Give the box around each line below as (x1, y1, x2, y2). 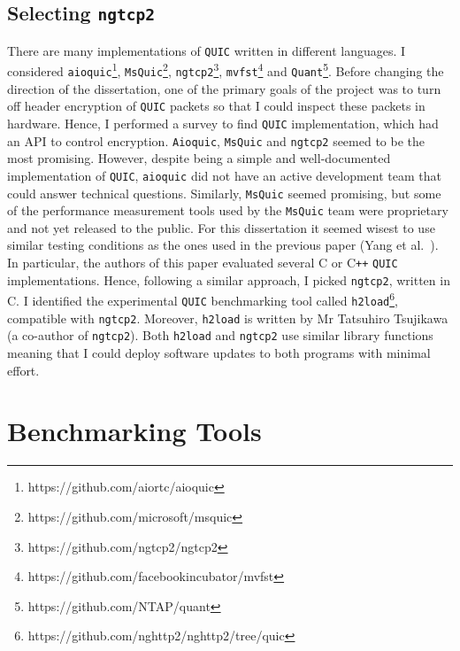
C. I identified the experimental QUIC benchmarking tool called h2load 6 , (7, 289, 398, 310)
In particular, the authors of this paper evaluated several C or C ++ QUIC (7, 253, 398, 272)
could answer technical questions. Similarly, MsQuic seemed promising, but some (7, 183, 441, 202)
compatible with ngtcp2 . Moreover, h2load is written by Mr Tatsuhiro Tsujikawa (7, 308, 448, 327)
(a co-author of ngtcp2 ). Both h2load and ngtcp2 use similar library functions (7, 326, 433, 345)
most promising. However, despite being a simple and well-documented (7, 149, 391, 167)
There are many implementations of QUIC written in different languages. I (7, 41, 406, 59)
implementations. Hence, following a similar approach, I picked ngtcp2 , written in (7, 270, 450, 289)
